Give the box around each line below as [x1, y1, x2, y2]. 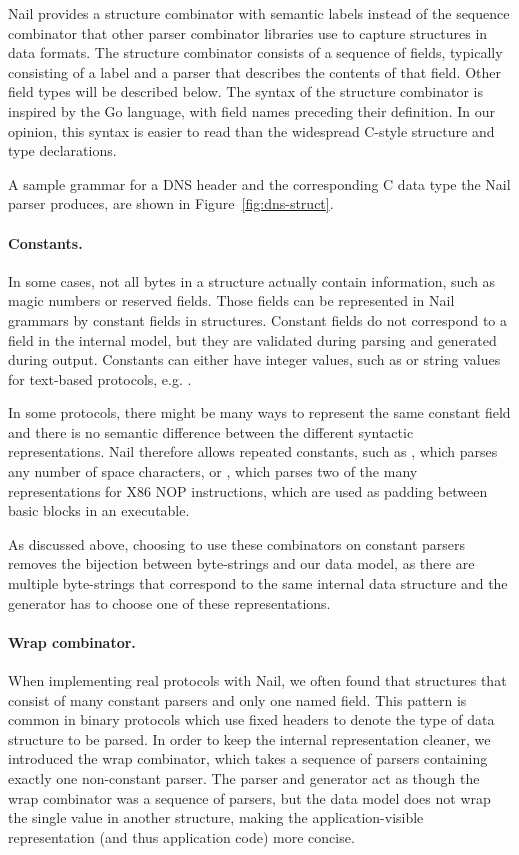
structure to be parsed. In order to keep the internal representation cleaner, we [8, 728, 491, 749]
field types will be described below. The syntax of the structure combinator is [8, 81, 483, 102]
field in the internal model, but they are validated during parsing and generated [8, 329, 497, 350]
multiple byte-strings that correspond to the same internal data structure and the [8, 573, 508, 594]
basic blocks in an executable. [8, 500, 190, 521]
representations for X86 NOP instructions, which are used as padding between [8, 480, 488, 501]
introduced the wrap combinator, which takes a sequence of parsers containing [8, 748, 488, 769]
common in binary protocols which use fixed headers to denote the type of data [8, 709, 495, 730]
